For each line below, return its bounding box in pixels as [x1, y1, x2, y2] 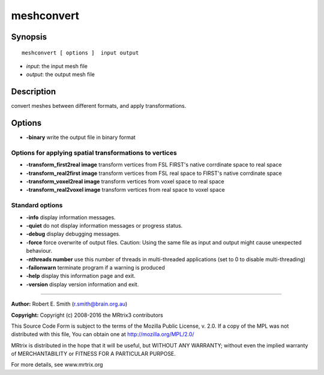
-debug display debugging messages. [26, 231, 121, 238]
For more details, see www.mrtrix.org [11, 361, 103, 368]
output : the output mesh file [26, 71, 95, 78]
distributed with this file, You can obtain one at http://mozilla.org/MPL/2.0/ [11, 331, 194, 338]
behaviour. [26, 247, 53, 255]
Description [11, 87, 56, 97]
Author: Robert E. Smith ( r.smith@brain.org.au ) [11, 300, 128, 308]
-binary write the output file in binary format [26, 134, 136, 141]
